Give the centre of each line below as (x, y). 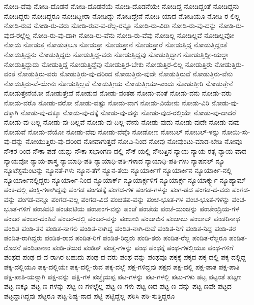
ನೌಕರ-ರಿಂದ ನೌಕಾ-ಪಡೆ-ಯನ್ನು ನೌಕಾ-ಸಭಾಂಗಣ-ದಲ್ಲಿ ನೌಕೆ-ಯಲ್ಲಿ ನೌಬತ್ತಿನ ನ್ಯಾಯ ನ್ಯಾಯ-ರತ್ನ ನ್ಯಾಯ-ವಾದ (125, 151)
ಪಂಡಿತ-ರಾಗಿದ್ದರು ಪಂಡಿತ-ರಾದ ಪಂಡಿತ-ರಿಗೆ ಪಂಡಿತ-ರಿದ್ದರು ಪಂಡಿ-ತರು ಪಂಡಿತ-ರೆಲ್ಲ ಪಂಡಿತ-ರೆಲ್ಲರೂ (115, 238)
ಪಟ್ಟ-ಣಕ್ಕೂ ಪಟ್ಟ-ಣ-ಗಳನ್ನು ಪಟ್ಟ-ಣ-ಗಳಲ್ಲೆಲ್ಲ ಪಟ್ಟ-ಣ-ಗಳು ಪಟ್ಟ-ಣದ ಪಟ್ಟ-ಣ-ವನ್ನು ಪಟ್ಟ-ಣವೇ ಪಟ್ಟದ (118, 286)
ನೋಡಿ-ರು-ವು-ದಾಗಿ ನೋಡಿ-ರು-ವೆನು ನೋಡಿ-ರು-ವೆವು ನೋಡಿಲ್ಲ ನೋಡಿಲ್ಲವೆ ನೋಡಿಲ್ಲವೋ (133, 35)
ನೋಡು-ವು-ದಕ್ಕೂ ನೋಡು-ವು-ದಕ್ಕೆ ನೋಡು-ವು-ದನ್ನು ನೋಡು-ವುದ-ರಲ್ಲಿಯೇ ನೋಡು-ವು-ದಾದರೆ (128, 112)
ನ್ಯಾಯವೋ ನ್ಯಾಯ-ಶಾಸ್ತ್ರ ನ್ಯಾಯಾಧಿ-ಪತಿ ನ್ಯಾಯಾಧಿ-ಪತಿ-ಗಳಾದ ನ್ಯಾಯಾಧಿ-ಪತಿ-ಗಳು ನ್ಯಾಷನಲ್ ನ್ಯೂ (114, 160)
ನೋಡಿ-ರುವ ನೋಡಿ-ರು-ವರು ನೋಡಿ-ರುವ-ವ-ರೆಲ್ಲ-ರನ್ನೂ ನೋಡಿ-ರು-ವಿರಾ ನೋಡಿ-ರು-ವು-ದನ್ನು (110, 25)
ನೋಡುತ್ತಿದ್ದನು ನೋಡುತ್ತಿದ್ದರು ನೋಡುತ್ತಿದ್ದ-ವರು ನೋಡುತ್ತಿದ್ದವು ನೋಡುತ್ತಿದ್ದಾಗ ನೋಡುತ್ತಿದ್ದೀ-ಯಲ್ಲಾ (116, 54)
